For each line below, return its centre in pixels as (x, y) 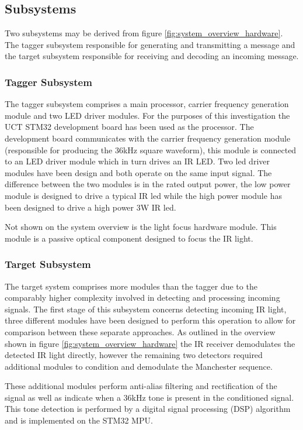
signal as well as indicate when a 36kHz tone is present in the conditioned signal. (149, 397)
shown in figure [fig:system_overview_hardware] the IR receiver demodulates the (150, 343)
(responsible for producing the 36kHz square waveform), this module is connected (151, 149)
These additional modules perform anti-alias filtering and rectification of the (141, 386)
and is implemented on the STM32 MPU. (79, 420)
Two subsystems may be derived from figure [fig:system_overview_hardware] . (144, 33)
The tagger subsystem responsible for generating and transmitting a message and (150, 44)
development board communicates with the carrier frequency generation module (148, 138)
